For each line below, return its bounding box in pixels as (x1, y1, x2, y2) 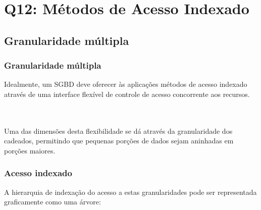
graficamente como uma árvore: (4, 196, 101, 207)
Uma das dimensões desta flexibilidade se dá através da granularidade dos (4, 125, 233, 136)
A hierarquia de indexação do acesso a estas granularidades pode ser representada (4, 186, 257, 197)
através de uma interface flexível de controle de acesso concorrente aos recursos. (4, 88, 250, 99)
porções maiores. (4, 145, 56, 155)
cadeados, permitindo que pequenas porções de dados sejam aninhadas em (4, 135, 234, 146)
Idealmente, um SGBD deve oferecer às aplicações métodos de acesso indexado (4, 79, 247, 89)
